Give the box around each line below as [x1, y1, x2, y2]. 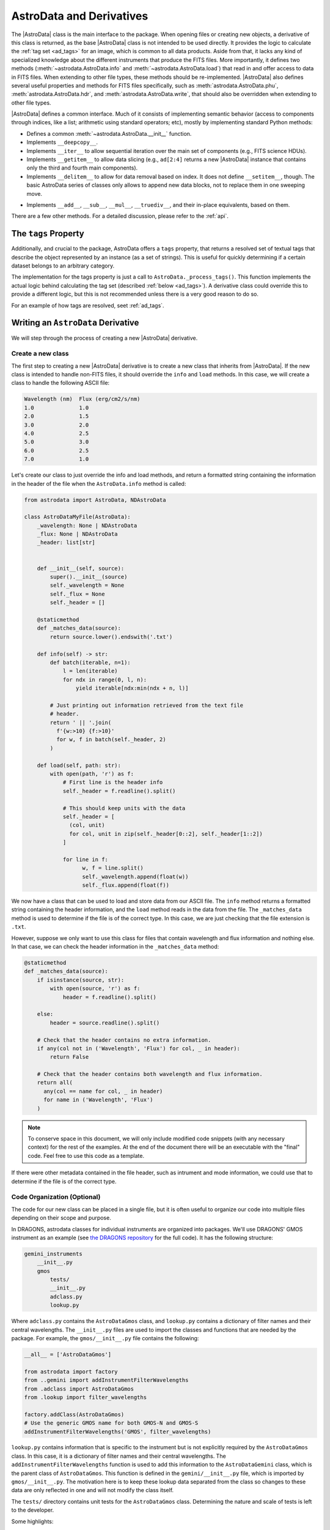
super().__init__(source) [50, 573, 128, 581]
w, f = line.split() [82, 865, 144, 871]
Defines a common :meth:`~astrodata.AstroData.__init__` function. [26, 130, 192, 137]
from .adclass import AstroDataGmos [24, 1385, 134, 1392]
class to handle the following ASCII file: [11, 379, 110, 387]
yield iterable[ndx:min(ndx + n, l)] [75, 685, 189, 692]
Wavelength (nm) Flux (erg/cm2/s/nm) [24, 395, 141, 403]
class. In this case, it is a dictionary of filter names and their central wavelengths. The [11, 1452, 226, 1460]
